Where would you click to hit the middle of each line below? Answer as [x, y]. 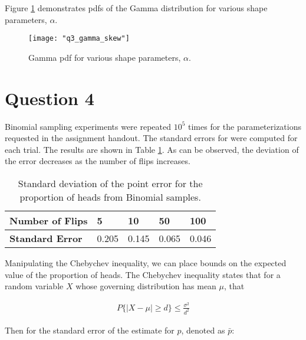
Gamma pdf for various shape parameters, [105, 57]
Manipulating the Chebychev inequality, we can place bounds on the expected [146, 262]
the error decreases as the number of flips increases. [98, 161]
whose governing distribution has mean [146, 286]
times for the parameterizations [245, 126]
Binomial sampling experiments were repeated [88, 126]
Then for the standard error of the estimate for [90, 330]
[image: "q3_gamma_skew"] [79, 39]
